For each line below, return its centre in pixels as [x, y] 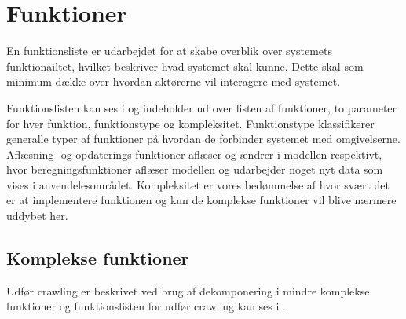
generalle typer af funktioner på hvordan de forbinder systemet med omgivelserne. [203, 139]
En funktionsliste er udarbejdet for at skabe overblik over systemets [170, 51]
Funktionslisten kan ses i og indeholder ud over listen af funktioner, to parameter [202, 107]
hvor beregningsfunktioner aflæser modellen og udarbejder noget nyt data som [195, 169]
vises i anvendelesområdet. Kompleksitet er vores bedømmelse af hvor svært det [198, 184]
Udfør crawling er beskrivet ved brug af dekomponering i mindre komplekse [188, 290]
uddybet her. [37, 216]
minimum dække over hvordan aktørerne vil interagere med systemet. [174, 81]
